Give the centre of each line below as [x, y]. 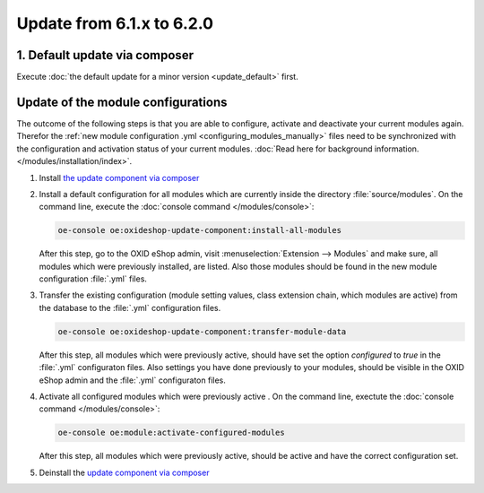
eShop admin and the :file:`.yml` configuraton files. [132, 380]
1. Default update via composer [105, 55]
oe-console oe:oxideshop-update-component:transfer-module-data [202, 331]
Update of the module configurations [122, 102]
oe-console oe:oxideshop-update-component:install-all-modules [200, 230]
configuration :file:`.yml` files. [93, 279]
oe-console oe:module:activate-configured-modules [172, 433]
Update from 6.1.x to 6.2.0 [115, 23]
